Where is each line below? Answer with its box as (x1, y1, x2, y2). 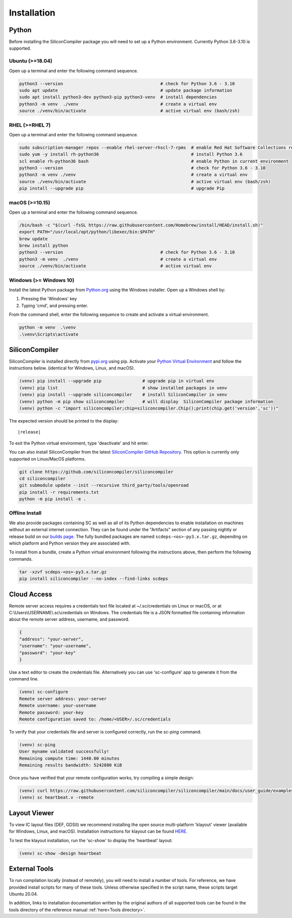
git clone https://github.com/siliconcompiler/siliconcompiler (19, 469, 174, 475)
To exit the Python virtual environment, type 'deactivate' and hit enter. (9, 440, 149, 446)
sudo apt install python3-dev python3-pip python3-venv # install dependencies (19, 94, 217, 100)
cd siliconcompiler (19, 476, 66, 481)
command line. (9, 676, 39, 682)
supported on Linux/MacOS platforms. (9, 456, 86, 462)
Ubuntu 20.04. (9, 891, 38, 897)
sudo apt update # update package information (19, 88, 233, 93)
